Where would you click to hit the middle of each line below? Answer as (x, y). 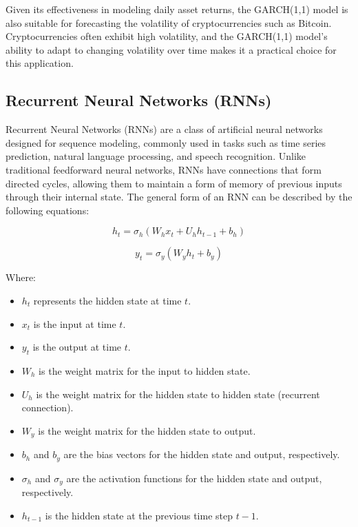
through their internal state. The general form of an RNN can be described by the (179, 197)
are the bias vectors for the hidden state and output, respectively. (202, 454)
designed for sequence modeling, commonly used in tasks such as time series (166, 142)
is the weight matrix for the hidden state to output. (147, 430)
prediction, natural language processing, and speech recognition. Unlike (156, 156)
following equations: (48, 210)
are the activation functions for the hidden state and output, (194, 478)
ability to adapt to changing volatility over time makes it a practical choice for (171, 49)
